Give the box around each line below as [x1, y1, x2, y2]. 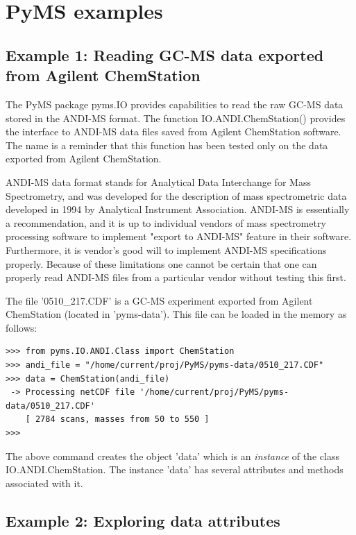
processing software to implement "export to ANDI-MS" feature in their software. [6, 229, 352, 244]
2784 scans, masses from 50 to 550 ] [35, 414, 210, 425]
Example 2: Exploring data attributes [6, 509, 280, 531]
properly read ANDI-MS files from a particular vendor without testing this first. [6, 270, 346, 285]
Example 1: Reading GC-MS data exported [6, 44, 324, 65]
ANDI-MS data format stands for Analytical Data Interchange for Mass [6, 174, 311, 189]
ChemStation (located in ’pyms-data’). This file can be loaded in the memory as [6, 307, 347, 321]
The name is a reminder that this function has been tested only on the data [6, 137, 328, 152]
